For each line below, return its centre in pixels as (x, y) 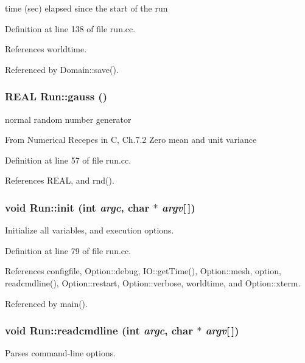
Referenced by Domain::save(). (62, 69)
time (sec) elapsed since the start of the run (86, 8)
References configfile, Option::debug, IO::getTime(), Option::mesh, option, (143, 271)
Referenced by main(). (46, 303)
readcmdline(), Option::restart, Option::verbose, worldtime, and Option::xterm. (153, 282)
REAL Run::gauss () (56, 96)
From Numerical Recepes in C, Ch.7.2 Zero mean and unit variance (131, 140)
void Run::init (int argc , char (77, 207)
